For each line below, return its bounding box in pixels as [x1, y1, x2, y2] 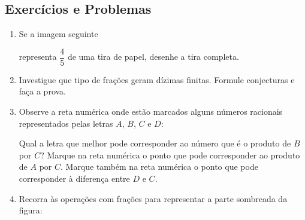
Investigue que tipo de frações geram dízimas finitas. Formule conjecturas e [19, 73, 295, 85]
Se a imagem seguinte [19, 27, 98, 40]
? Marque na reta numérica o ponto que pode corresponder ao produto [40, 148, 300, 161]
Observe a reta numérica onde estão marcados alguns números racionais [19, 105, 283, 118]
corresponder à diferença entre [19, 172, 130, 185]
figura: [19, 204, 43, 216]
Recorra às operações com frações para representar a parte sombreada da [19, 192, 288, 204]
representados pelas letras [19, 117, 113, 129]
